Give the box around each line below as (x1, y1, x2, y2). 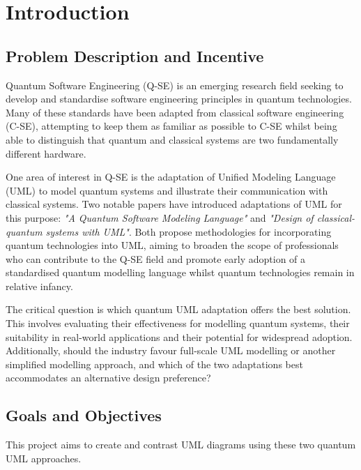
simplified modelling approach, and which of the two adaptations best (6, 356, 303, 371)
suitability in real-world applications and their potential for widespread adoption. (6, 329, 353, 344)
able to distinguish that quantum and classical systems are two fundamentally (6, 132, 339, 146)
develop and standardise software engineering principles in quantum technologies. (6, 91, 352, 106)
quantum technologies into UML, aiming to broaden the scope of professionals (6, 238, 339, 252)
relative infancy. (6, 278, 73, 293)
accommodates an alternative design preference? (6, 370, 211, 385)
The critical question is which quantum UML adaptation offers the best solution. (6, 302, 351, 317)
